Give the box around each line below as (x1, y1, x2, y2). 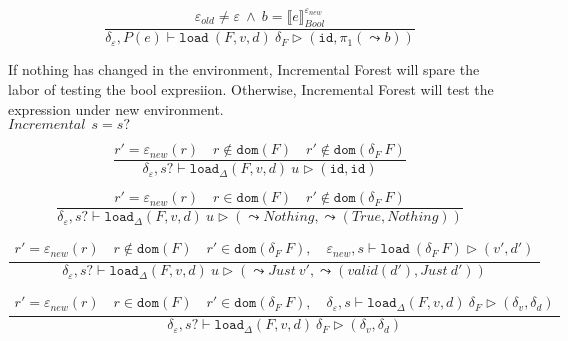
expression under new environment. (8, 98, 224, 119)
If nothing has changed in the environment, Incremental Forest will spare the (8, 59, 480, 80)
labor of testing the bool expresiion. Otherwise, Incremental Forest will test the (8, 78, 494, 99)
